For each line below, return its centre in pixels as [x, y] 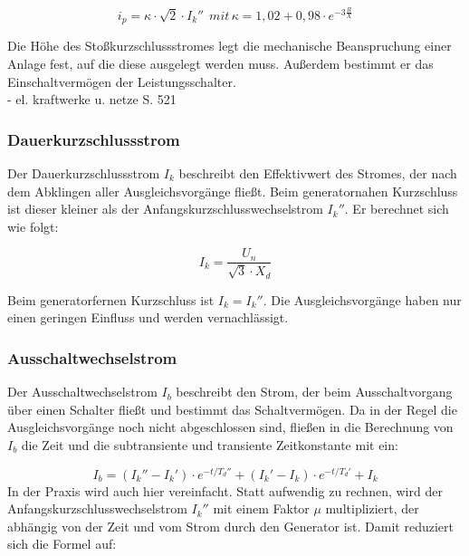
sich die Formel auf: [62, 544]
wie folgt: [33, 226]
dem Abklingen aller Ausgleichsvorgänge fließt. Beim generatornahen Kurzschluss [233, 191]
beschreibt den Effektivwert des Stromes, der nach [318, 173]
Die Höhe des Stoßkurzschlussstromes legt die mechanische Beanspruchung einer [230, 46]
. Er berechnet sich [397, 209]
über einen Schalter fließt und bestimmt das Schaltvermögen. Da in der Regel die [232, 409]
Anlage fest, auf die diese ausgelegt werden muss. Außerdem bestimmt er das [220, 63]
